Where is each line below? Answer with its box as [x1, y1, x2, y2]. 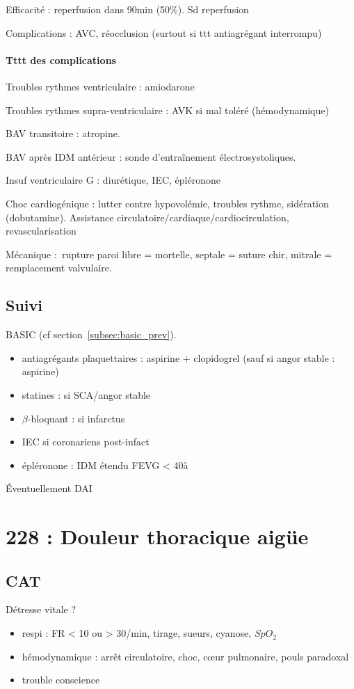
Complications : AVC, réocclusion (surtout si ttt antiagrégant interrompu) [6, 25, 322, 40]
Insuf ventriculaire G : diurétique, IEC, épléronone [6, 173, 220, 187]
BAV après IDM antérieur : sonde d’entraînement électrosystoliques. [6, 149, 296, 164]
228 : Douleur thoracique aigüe [6, 522, 309, 551]
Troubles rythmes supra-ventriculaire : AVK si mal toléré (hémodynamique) [6, 102, 329, 117]
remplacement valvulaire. [6, 260, 112, 275]
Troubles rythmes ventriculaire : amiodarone [6, 79, 195, 93]
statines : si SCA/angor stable [22, 387, 151, 402]
